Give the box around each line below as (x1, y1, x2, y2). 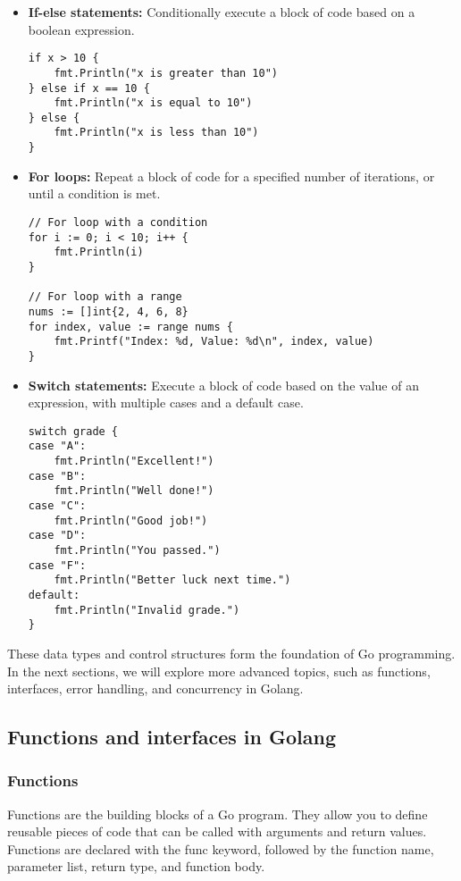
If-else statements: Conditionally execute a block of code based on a (28, 3, 415, 21)
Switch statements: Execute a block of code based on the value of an (28, 375, 419, 394)
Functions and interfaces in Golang (7, 723, 337, 751)
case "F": (28, 558, 87, 572)
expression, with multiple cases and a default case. (28, 393, 304, 412)
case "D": (28, 529, 87, 542)
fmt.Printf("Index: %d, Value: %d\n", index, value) (54, 335, 374, 348)
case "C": (28, 499, 87, 512)
